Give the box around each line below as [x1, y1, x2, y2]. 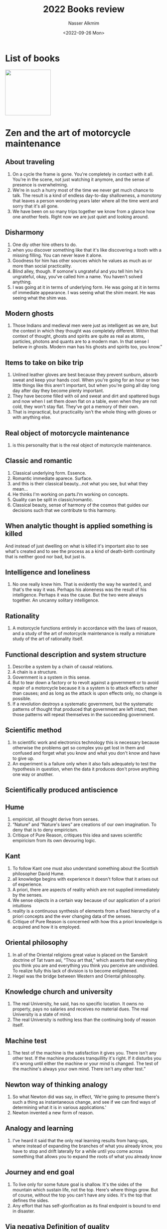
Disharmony [5, 228, 44, 237]
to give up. [12, 755, 35, 761]
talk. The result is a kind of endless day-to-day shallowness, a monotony [12, 192, 162, 198]
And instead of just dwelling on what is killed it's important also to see [5, 543, 149, 549]
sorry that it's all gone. [12, 203, 59, 209]
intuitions [12, 902, 31, 908]
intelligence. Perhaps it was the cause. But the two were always [12, 592, 144, 598]
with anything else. [12, 415, 51, 421]
